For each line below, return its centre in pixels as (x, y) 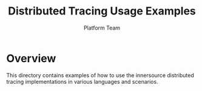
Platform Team (102, 28)
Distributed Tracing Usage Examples (102, 11)
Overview (31, 58)
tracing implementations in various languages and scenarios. (82, 81)
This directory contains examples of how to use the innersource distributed (100, 75)
